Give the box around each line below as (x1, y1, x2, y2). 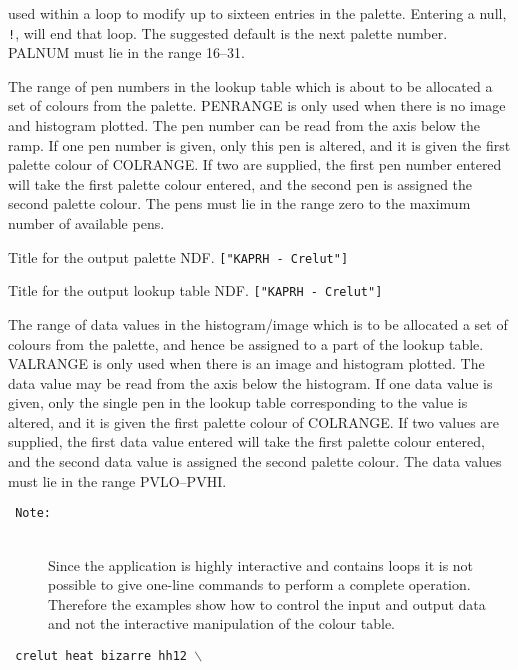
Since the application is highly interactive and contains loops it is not (48, 554, 474, 575)
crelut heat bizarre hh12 (15, 648, 187, 663)
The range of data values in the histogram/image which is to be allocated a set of (8, 313, 508, 334)
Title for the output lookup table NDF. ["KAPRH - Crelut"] (8, 280, 383, 301)
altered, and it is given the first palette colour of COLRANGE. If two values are (8, 411, 500, 432)
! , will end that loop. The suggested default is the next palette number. (8, 22, 448, 43)
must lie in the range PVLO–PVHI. (8, 470, 227, 491)
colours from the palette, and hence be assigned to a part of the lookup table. (8, 333, 484, 354)
